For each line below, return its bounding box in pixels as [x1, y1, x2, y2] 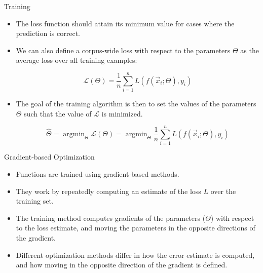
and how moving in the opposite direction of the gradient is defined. [16, 259, 228, 270]
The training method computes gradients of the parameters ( [16, 212, 206, 223]
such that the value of [24, 108, 92, 119]
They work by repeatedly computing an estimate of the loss [16, 185, 201, 196]
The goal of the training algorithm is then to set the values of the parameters [16, 98, 256, 109]
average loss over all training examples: [16, 55, 137, 65]
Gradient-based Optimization [4, 151, 95, 162]
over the [210, 185, 236, 196]
